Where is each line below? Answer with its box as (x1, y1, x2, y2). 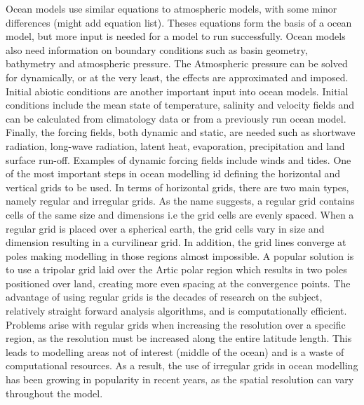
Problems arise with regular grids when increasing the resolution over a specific (6, 317, 346, 331)
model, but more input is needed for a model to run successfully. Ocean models (6, 29, 346, 43)
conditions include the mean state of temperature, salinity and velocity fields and (6, 97, 355, 112)
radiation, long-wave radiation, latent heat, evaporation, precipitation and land (6, 138, 345, 153)
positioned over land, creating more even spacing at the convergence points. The (6, 275, 351, 290)
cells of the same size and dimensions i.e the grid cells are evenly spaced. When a (6, 207, 354, 221)
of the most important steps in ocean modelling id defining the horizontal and (6, 166, 341, 181)
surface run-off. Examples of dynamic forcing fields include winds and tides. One (6, 152, 351, 167)
